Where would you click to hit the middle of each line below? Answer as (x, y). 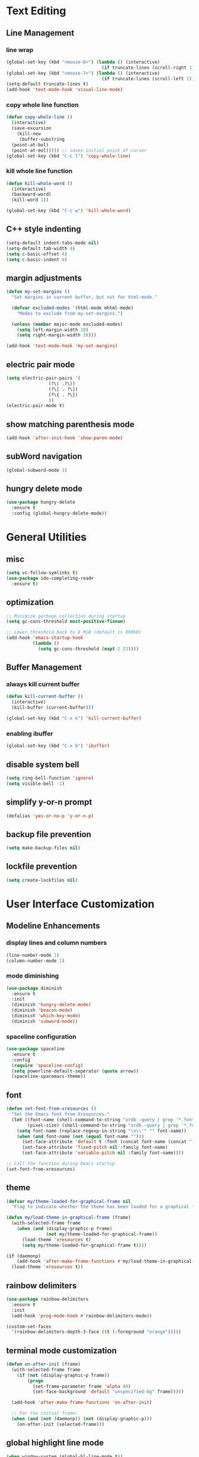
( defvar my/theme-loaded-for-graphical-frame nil (69, 1201)
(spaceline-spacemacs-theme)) (49, 1077)
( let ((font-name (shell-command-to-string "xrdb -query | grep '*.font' (104, 1119)
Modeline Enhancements (53, 926)
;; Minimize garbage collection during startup (66, 616)
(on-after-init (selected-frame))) (61, 1424)
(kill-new (29, 134)
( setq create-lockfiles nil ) (42, 880)
